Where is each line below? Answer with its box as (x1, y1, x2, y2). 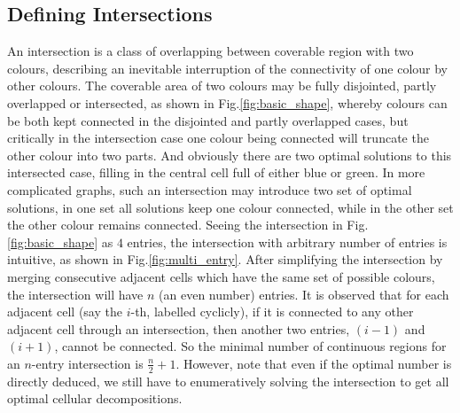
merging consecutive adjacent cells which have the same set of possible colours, (7, 267, 435, 285)
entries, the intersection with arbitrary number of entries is (127, 232, 448, 251)
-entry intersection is (31, 354, 144, 372)
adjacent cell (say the (7, 302, 122, 321)
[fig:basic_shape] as (7, 232, 113, 251)
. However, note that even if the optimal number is (175, 354, 452, 372)
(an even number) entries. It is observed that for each (159, 284, 449, 303)
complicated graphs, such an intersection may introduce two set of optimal (7, 180, 412, 199)
